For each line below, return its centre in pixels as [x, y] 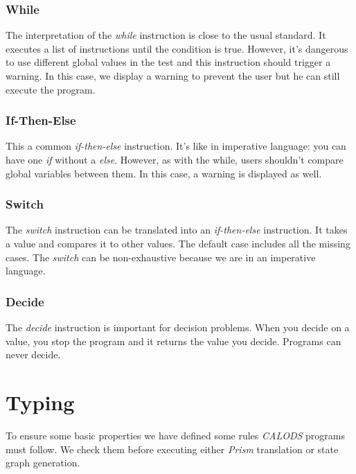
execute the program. [51, 89]
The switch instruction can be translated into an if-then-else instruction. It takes [177, 230]
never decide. [33, 354]
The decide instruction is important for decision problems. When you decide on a [178, 327]
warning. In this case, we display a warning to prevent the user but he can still [173, 76]
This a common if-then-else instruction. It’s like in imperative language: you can [176, 146]
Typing [40, 402]
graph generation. [43, 463]
